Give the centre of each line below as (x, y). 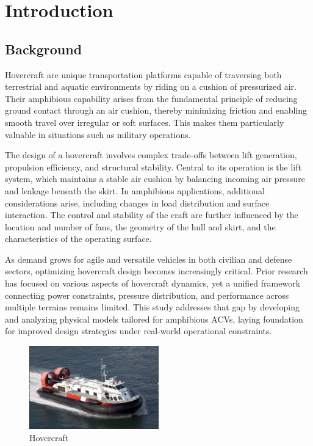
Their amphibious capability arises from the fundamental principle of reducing (151, 98)
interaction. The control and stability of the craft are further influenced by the (152, 215)
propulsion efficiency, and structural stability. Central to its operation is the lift (153, 166)
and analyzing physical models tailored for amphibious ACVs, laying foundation (154, 319)
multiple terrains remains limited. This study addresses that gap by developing (152, 307)
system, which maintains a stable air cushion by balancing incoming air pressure (155, 179)
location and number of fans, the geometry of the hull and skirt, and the (140, 226)
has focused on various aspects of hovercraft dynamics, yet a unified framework (153, 283)
